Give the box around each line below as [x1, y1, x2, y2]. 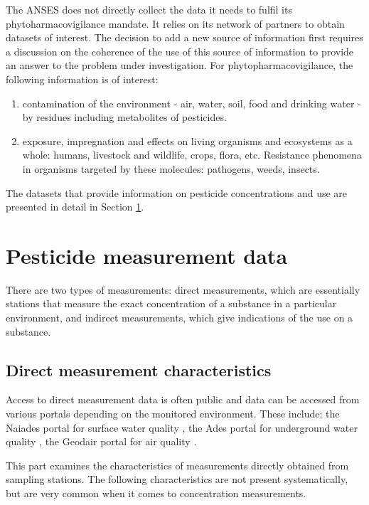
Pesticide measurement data [6, 240, 288, 270]
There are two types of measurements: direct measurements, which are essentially [6, 282, 360, 297]
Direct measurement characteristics [6, 358, 272, 381]
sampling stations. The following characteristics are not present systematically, [6, 472, 348, 487]
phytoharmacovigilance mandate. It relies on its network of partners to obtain [6, 16, 345, 31]
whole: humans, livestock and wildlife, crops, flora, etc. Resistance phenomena [22, 147, 362, 162]
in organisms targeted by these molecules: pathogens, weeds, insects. [22, 161, 320, 176]
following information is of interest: [6, 71, 159, 86]
